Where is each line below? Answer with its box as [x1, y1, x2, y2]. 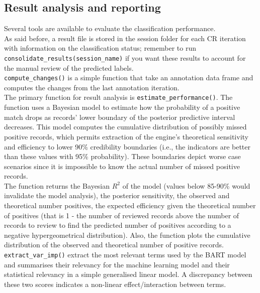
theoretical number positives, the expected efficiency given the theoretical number [4, 200, 256, 211]
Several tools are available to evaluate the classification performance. [4, 23, 216, 34]
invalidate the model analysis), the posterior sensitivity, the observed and [4, 190, 230, 201]
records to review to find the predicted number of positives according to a [4, 220, 231, 230]
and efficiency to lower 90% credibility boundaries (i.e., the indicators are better [4, 141, 250, 152]
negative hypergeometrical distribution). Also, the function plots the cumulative [4, 229, 250, 240]
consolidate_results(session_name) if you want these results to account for [4, 52, 246, 63]
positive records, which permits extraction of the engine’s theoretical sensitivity [4, 131, 248, 141]
